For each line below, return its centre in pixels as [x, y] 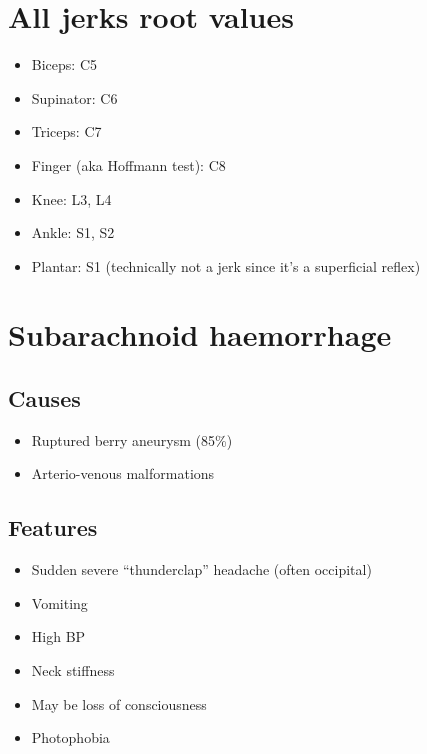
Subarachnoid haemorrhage [200, 334]
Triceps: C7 [66, 131]
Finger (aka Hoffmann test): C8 [128, 164]
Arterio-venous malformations [123, 473]
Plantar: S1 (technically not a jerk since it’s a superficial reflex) [226, 265]
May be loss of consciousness [119, 703]
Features [53, 527]
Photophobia [70, 737]
